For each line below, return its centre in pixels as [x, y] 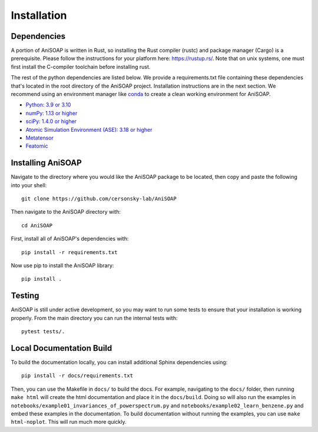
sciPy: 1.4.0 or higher [51, 121]
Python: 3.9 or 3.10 [48, 105]
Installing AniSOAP [46, 163]
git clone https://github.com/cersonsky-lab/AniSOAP [99, 199]
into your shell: [29, 185]
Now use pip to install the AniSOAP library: [62, 265]
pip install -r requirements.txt [69, 252]
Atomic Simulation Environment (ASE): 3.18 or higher [89, 129]
